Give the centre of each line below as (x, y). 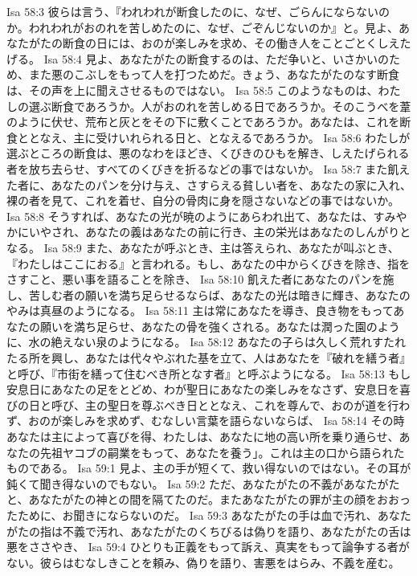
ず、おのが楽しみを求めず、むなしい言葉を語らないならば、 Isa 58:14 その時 (206, 421)
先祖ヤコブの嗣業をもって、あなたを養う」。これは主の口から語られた (222, 452)
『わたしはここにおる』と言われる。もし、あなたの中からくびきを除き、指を (208, 263)
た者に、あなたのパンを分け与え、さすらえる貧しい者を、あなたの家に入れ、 (209, 184)
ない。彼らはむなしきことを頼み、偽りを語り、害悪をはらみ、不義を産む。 (203, 562)
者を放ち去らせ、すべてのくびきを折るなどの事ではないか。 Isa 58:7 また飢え (208, 168)
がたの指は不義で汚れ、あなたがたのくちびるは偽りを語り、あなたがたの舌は (209, 531)
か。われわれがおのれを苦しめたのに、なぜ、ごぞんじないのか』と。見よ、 (202, 27)
